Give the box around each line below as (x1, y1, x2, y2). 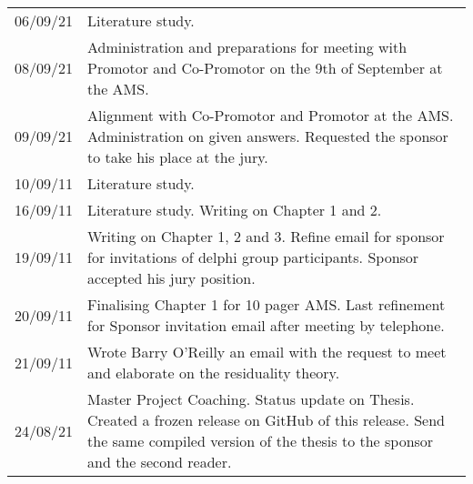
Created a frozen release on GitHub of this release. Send (87, 409, 445, 430)
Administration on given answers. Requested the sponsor (87, 126, 448, 146)
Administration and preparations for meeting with (87, 36, 408, 57)
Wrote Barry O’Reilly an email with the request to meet (87, 341, 447, 362)
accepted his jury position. (87, 267, 256, 288)
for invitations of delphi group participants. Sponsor (87, 247, 419, 267)
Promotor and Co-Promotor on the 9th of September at (87, 57, 443, 78)
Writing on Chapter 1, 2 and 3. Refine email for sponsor (87, 226, 445, 247)
